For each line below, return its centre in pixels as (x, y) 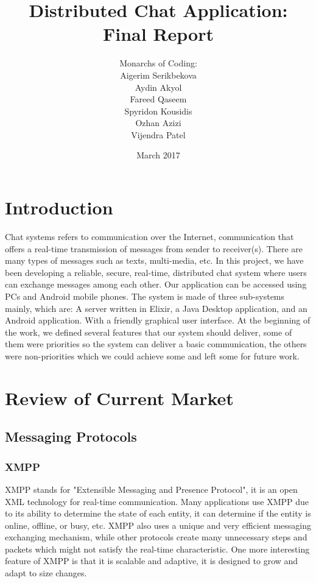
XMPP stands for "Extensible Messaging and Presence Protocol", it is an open (151, 489)
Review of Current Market (119, 397)
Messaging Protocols (71, 436)
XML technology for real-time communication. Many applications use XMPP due (157, 501)
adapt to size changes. (46, 573)
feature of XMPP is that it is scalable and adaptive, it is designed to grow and (152, 561)
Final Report (158, 34)
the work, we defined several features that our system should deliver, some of (149, 332)
